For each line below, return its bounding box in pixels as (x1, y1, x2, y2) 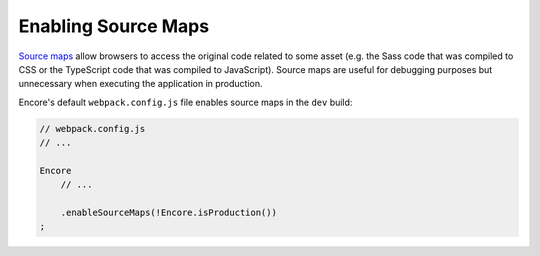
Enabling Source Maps (18, 15, 210, 37)
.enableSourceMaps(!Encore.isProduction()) (60, 207, 277, 219)
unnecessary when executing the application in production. (18, 78, 264, 90)
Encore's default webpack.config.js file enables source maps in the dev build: (18, 96, 353, 108)
